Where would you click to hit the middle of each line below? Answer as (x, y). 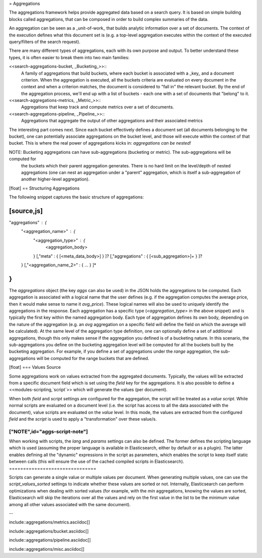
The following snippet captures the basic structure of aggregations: (76, 197)
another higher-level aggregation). (55, 179)
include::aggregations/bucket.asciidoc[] (49, 531)
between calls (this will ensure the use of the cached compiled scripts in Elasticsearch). (97, 461)
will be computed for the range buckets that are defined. (93, 358)
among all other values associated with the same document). (70, 504)
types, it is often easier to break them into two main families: (69, 57)
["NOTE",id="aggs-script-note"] (49, 431)
